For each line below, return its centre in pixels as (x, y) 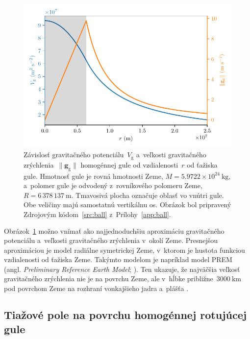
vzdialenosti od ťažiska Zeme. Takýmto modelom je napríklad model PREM (118, 259)
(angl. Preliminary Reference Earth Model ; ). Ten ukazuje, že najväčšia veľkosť (122, 269)
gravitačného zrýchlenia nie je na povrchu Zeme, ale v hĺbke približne (109, 278)
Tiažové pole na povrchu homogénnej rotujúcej (125, 315)
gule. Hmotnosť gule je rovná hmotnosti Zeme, (93, 176)
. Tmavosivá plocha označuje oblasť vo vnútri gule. (148, 195)
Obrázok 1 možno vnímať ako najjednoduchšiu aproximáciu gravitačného (114, 230)
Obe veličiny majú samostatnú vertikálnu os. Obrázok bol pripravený (127, 205)
